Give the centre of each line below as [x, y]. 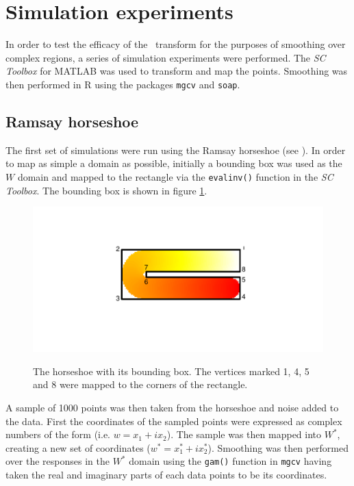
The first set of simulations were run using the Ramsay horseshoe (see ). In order [176, 150]
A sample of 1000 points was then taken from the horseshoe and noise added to [172, 407]
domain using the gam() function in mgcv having [230, 461]
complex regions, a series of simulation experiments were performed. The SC [166, 57]
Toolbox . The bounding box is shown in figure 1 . [106, 190]
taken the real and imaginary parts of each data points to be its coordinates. [166, 475]
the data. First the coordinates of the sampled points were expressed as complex [174, 421]
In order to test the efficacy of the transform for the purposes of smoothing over [176, 44]
